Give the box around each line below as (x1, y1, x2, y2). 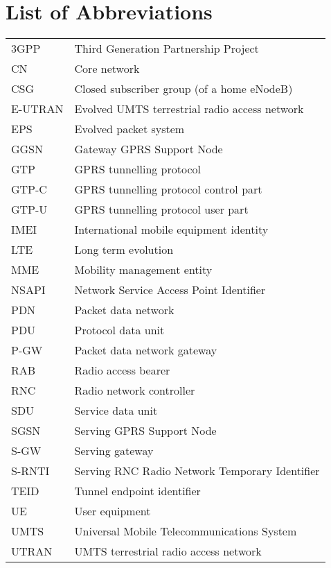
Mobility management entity (74, 261, 213, 278)
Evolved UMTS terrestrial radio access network (74, 101, 304, 117)
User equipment (74, 503, 151, 519)
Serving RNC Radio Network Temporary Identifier (74, 463, 320, 479)
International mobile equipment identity (74, 221, 269, 238)
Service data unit (74, 402, 158, 419)
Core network (74, 60, 140, 77)
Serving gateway (74, 442, 154, 459)
